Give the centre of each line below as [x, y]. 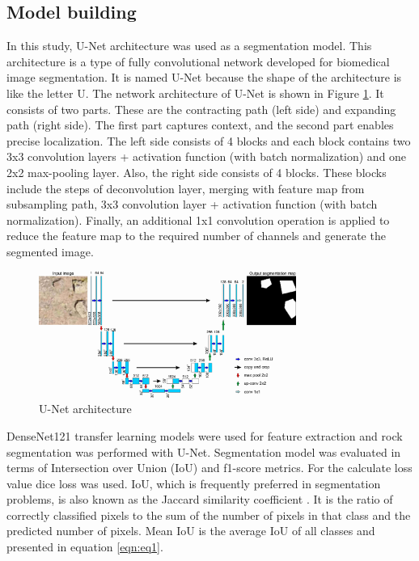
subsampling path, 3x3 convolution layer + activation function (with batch [192, 204]
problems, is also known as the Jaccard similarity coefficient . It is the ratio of [200, 499]
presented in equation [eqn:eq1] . [85, 547]
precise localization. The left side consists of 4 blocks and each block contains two [209, 140]
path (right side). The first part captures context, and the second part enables [200, 125]
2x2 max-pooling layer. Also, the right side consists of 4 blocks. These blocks [197, 172]
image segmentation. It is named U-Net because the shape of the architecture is [204, 77]
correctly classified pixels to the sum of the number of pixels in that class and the [209, 515]
